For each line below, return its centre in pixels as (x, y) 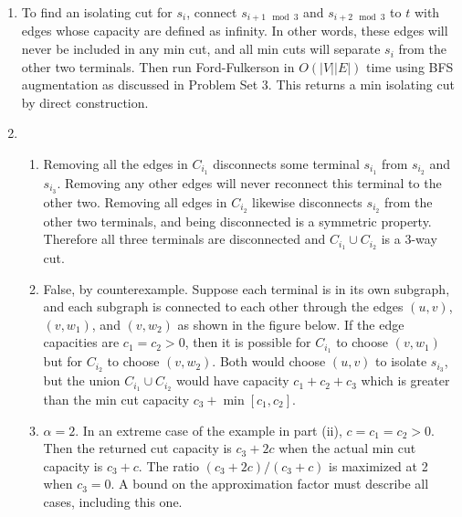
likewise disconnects (307, 201)
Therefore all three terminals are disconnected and (184, 239)
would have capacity (232, 380)
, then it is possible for (248, 342)
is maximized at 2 (378, 465)
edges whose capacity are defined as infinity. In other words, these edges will (235, 31)
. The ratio (168, 465)
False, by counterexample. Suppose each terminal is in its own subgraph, (247, 288)
